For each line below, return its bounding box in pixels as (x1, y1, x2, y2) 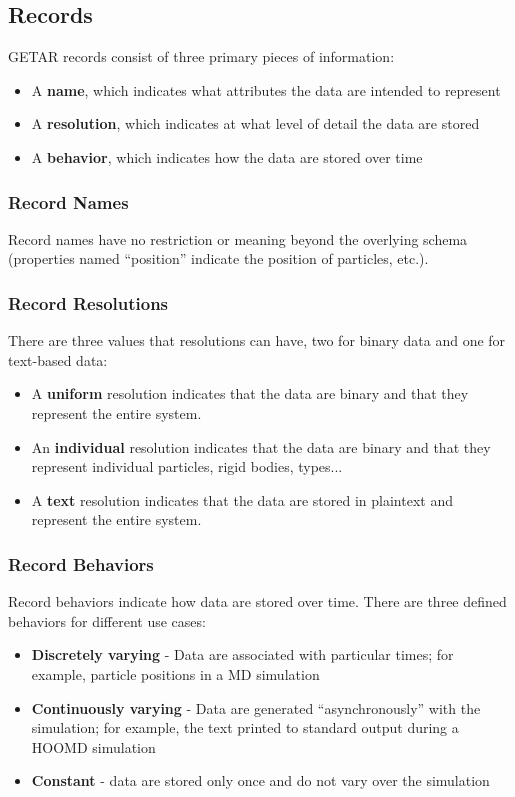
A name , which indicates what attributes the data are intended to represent (31, 79, 501, 100)
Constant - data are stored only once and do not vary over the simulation (31, 770, 490, 791)
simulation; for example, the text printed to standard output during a (31, 717, 459, 738)
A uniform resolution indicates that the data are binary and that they (31, 383, 469, 404)
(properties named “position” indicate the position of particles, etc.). (8, 248, 429, 269)
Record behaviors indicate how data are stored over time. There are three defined (8, 591, 507, 612)
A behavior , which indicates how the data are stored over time (31, 146, 423, 167)
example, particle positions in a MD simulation (31, 663, 320, 684)
